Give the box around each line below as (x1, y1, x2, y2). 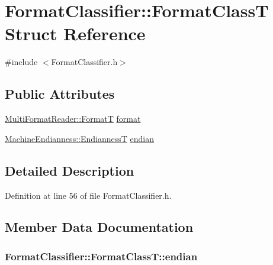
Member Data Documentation (5, 218, 194, 236)
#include (5, 56, 38, 68)
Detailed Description (5, 161, 134, 179)
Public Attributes (5, 85, 115, 103)
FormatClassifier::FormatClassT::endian (5, 248, 198, 263)
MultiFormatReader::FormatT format (5, 112, 141, 125)
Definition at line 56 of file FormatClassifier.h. (5, 189, 172, 201)
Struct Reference (5, 21, 146, 46)
